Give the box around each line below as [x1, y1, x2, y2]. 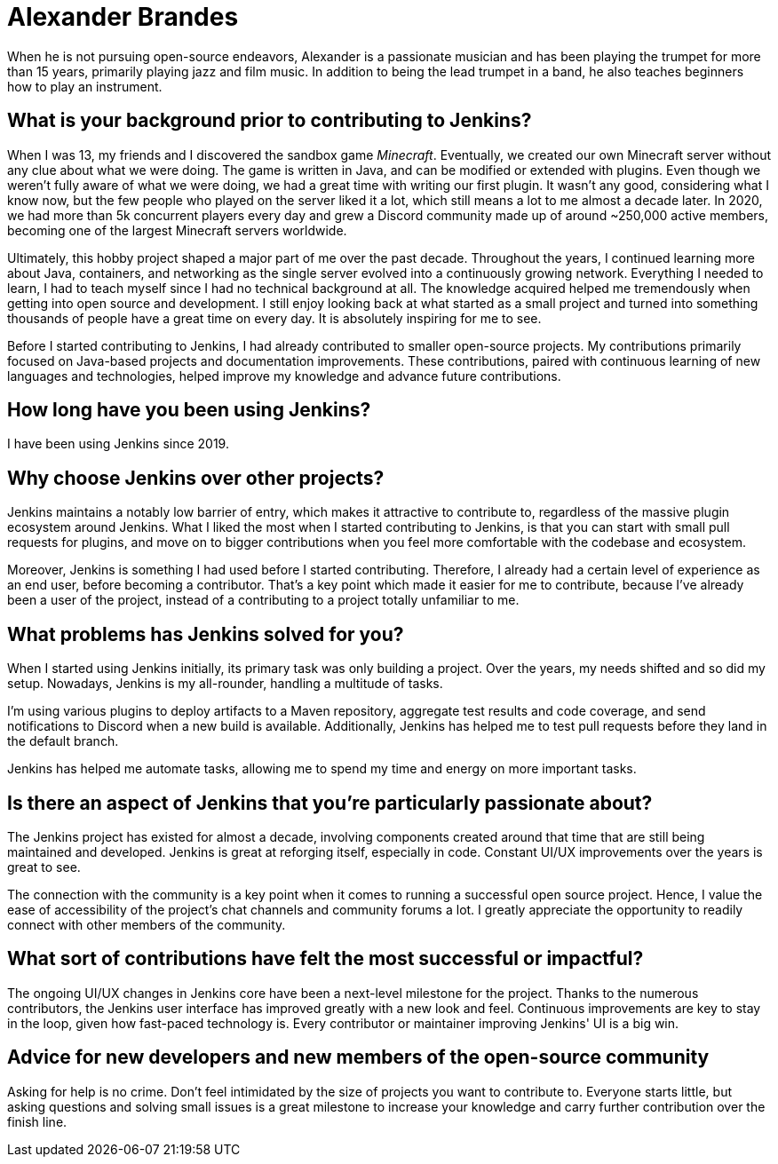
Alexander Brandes [7, 2, 239, 32]
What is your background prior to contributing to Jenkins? [7, 109, 532, 132]
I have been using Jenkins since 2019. [7, 436, 229, 452]
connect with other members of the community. [7, 916, 286, 932]
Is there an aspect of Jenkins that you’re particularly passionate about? [7, 791, 653, 814]
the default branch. [7, 733, 119, 749]
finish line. [7, 1113, 67, 1129]
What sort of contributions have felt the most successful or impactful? [7, 947, 644, 970]
